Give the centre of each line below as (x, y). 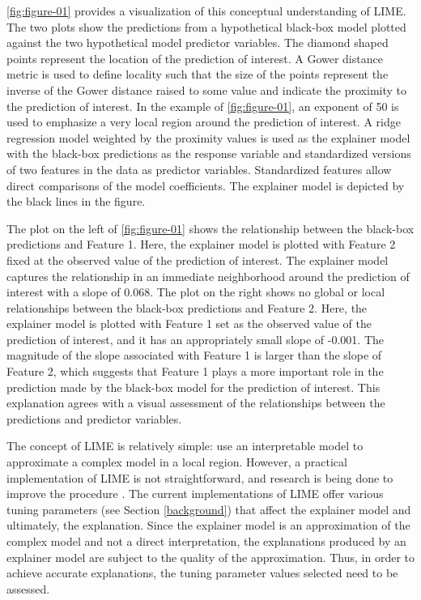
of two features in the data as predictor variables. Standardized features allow (199, 169)
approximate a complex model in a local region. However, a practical (177, 462)
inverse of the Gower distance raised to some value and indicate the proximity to (207, 89)
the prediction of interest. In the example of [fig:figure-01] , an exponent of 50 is (203, 106)
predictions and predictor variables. (94, 418)
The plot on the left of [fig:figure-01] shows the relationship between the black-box (210, 228)
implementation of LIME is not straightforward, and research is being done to (200, 477)
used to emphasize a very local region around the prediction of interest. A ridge (204, 122)
